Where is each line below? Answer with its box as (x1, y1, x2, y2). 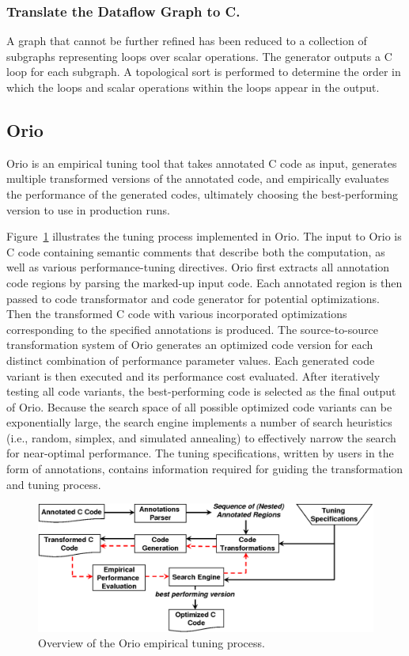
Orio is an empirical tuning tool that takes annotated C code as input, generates (6, 154, 397, 171)
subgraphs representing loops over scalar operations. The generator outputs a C (6, 47, 392, 64)
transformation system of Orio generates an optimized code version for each (6, 336, 373, 353)
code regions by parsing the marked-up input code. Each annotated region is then (6, 274, 403, 290)
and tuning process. (6, 476, 101, 492)
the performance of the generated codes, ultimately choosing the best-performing (6, 185, 399, 202)
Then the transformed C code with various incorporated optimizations (6, 305, 347, 322)
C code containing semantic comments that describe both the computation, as (6, 243, 385, 260)
